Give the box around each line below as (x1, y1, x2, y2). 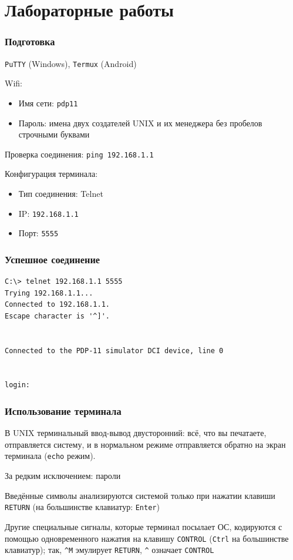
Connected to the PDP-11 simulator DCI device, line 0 (5, 346, 224, 355)
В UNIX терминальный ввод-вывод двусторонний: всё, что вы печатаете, (5, 427, 267, 439)
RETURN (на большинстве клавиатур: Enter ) (5, 501, 160, 513)
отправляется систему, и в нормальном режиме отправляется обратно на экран (5, 438, 286, 450)
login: (5, 381, 30, 390)
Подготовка (5, 34, 55, 49)
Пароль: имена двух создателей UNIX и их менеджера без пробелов (18, 116, 262, 129)
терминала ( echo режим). (5, 450, 96, 462)
